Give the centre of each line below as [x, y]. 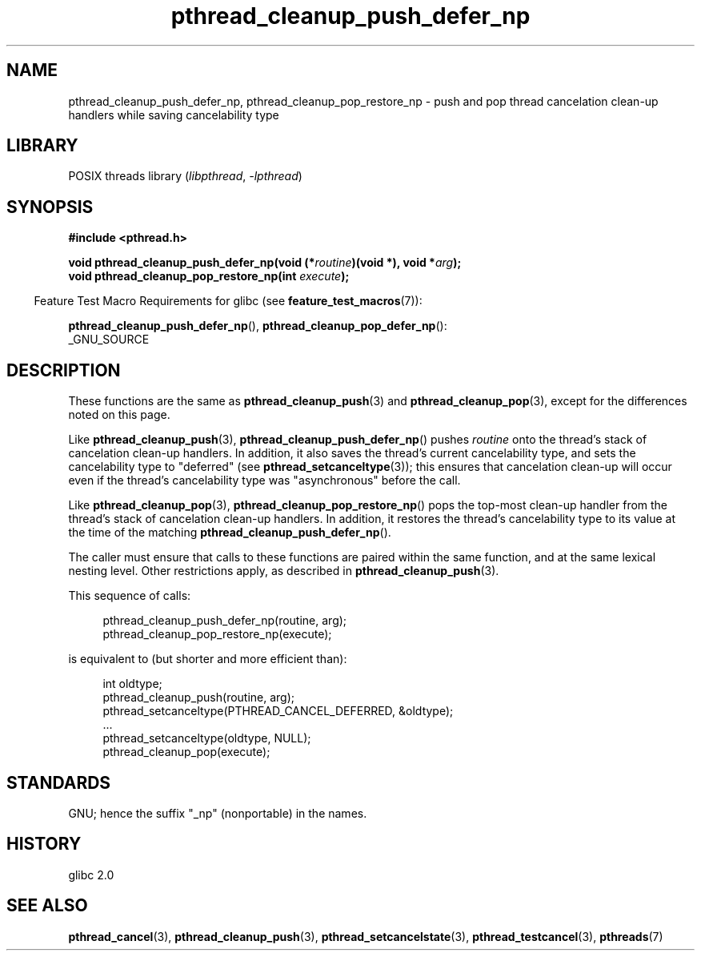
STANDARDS [59, 782]
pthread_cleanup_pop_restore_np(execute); [217, 634]
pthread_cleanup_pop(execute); [186, 752]
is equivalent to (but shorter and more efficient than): [208, 659]
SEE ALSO [47, 906]
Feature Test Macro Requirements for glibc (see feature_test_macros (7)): [228, 301]
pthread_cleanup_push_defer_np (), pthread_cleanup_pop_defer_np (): [258, 326]
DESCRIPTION [64, 370]
